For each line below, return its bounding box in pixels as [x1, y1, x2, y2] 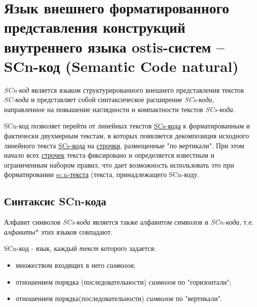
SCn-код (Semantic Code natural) [4, 56, 239, 76]
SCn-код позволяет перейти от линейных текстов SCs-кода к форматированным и [4, 121, 250, 131]
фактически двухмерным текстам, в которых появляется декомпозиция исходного [4, 130, 249, 141]
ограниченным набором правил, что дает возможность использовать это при [4, 159, 234, 170]
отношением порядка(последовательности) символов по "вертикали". [15, 293, 223, 304]
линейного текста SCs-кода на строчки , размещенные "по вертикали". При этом [4, 140, 245, 150]
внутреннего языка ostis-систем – [4, 36, 225, 57]
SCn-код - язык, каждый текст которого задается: [4, 243, 156, 253]
